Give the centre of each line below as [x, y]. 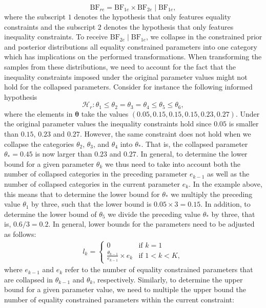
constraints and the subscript [50, 26]
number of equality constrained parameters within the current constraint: [119, 299]
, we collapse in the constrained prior [204, 37]
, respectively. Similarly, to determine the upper [168, 279]
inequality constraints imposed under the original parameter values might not [126, 76]
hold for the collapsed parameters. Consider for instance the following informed [128, 87]
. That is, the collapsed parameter [195, 144]
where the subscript [35, 16]
